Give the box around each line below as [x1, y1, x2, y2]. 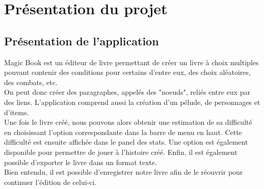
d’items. [4, 106, 29, 117]
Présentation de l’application [4, 33, 159, 48]
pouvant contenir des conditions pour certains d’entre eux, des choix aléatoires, [4, 67, 251, 77]
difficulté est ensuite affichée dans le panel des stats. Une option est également [4, 137, 248, 147]
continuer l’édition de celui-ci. [4, 176, 97, 187]
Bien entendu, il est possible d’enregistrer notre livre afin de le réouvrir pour [4, 167, 243, 177]
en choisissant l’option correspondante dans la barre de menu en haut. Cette [4, 126, 242, 137]
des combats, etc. [4, 76, 58, 87]
